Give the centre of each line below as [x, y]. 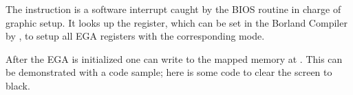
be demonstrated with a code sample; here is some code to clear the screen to [169, 72]
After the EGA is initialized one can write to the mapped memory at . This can [174, 58]
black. [18, 85]
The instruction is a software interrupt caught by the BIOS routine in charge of [173, 9]
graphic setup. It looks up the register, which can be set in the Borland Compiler [176, 22]
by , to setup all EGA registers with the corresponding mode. [135, 36]
